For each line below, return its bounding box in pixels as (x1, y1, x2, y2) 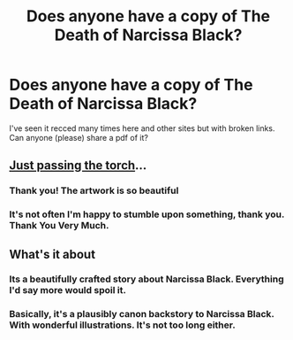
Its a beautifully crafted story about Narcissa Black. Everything (9, 273, 284, 285)
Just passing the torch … (9, 158, 147, 174)
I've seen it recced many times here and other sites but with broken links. (9, 122, 275, 134)
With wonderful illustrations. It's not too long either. (9, 319, 236, 331)
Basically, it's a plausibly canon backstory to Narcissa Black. (9, 308, 275, 321)
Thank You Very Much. (9, 220, 109, 232)
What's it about (9, 246, 95, 262)
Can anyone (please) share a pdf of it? (9, 132, 148, 143)
